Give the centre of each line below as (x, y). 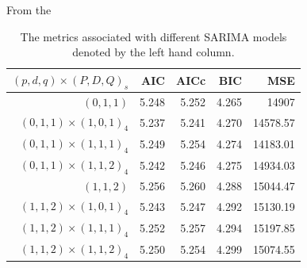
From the (29, 10)
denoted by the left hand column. (153, 52)
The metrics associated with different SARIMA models (153, 36)
